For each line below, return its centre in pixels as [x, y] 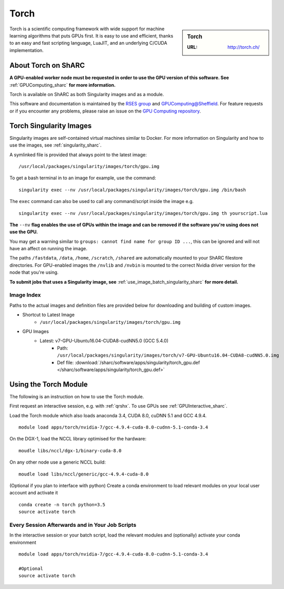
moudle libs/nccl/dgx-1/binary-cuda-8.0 [70, 450]
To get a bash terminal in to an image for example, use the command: [83, 178]
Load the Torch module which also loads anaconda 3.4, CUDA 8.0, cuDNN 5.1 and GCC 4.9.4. [108, 415]
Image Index [25, 295]
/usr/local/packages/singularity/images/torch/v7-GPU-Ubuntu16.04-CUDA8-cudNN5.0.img [168, 355]
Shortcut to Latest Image [49, 315]
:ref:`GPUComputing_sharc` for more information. [62, 85]
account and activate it [34, 493]
